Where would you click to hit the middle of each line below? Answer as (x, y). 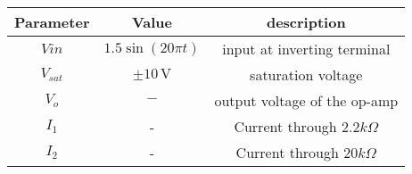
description (306, 22)
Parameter (52, 22)
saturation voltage (306, 75)
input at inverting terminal (306, 49)
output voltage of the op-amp (306, 100)
